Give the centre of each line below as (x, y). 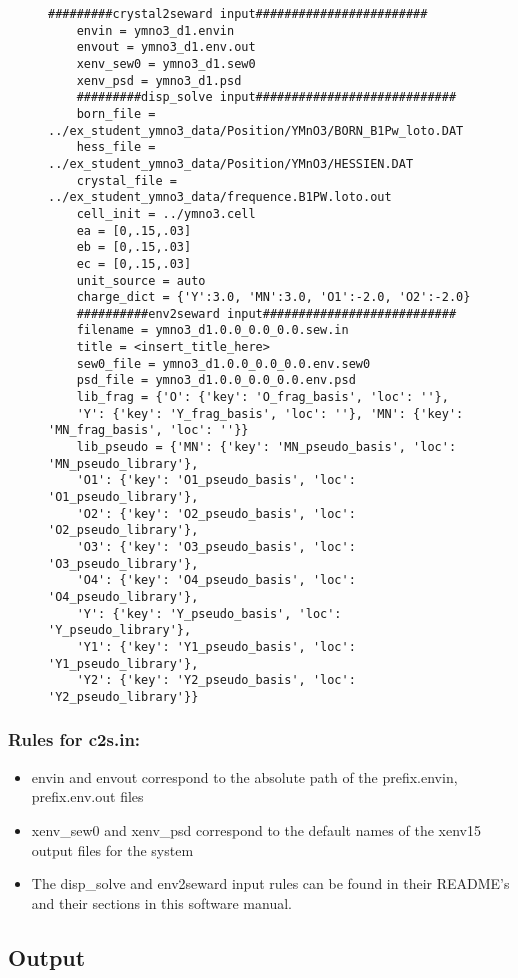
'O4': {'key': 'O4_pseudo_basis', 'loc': (216, 580)
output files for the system (112, 849)
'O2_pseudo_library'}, (123, 530)
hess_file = (116, 147)
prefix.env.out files (87, 796)
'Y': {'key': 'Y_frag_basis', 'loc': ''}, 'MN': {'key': (270, 413)
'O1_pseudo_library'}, (123, 497)
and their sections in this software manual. (161, 902)
